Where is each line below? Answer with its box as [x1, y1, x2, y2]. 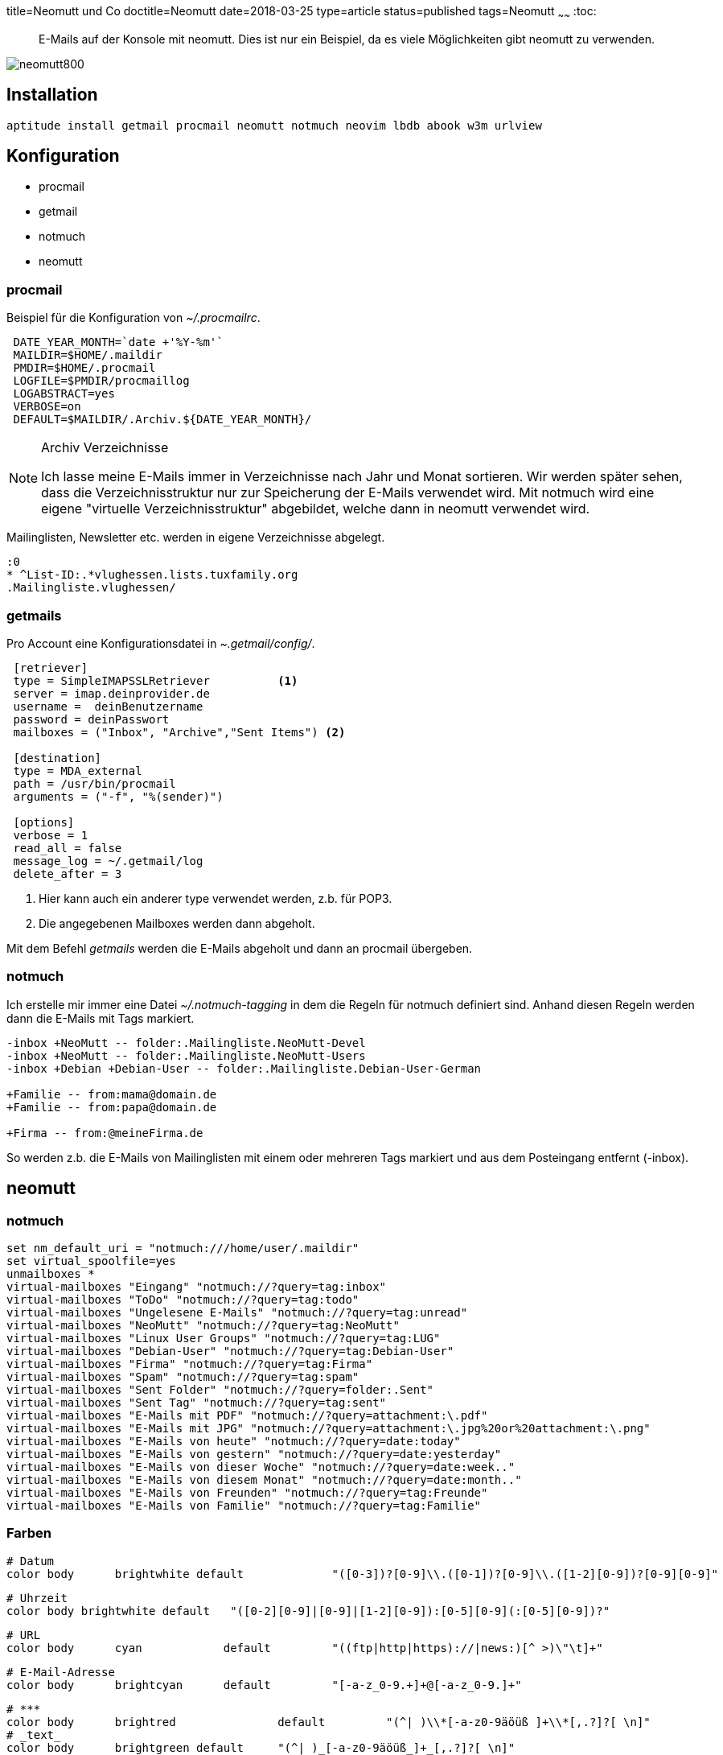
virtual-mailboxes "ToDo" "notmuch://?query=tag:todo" [6, 1292, 359, 1306]
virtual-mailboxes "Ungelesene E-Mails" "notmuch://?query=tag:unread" [6, 1305, 468, 1319]
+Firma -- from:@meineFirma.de [6, 1126, 203, 1139]
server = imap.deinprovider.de [13, 686, 210, 700]
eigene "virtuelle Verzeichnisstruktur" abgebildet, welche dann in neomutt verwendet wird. [41, 501, 590, 517]
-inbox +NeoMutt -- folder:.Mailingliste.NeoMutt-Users [6, 1048, 366, 1062]
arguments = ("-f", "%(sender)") [13, 789, 224, 803]
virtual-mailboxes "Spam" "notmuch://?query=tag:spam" [6, 1370, 359, 1383]
